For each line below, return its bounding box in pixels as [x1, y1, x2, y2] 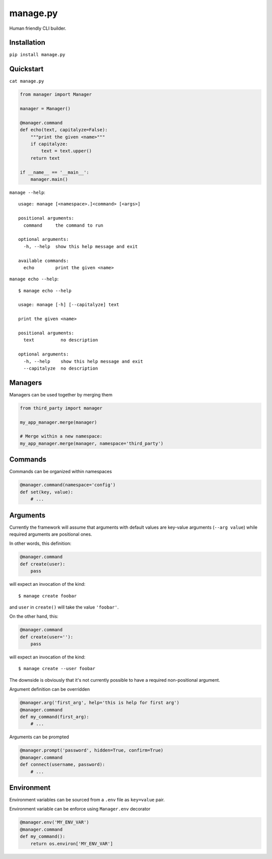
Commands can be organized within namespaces [9, 469, 112, 475]
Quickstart [9, 65, 44, 73]
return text [30, 155, 60, 161]
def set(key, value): [20, 489, 74, 495]
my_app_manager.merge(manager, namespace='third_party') [20, 440, 164, 446]
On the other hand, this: [9, 614, 59, 620]
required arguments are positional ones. [9, 531, 93, 537]
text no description [23, 337, 98, 343]
